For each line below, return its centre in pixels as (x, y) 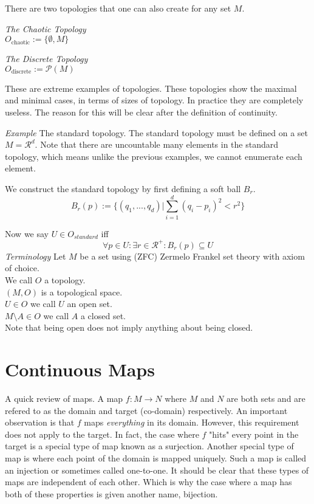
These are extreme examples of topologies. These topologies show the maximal (151, 88)
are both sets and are (266, 399)
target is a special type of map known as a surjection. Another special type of (149, 446)
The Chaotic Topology (46, 28)
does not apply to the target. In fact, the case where (102, 434)
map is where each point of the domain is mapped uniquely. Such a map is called (156, 458)
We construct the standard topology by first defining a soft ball (123, 188)
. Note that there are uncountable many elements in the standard (157, 144)
